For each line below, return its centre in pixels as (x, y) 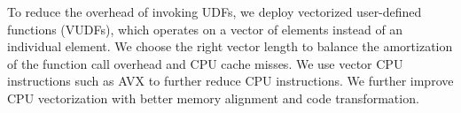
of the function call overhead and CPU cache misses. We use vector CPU (205, 63)
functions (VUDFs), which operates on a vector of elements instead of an (205, 29)
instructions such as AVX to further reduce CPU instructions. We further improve (230, 81)
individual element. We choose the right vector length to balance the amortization (230, 46)
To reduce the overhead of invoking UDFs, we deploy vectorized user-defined (215, 11)
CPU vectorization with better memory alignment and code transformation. (213, 98)
